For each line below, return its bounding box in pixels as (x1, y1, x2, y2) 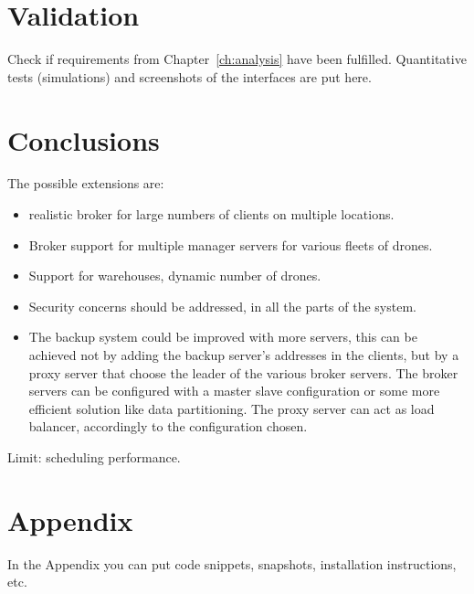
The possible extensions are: (7, 174, 164, 193)
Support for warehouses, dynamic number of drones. (28, 266, 321, 285)
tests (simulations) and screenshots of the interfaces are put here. (7, 67, 372, 86)
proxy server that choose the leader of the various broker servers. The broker (28, 363, 458, 382)
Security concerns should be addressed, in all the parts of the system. (28, 296, 416, 315)
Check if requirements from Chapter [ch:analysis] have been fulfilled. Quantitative (7, 49, 467, 69)
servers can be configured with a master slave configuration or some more (28, 381, 440, 400)
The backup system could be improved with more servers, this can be (28, 327, 417, 346)
